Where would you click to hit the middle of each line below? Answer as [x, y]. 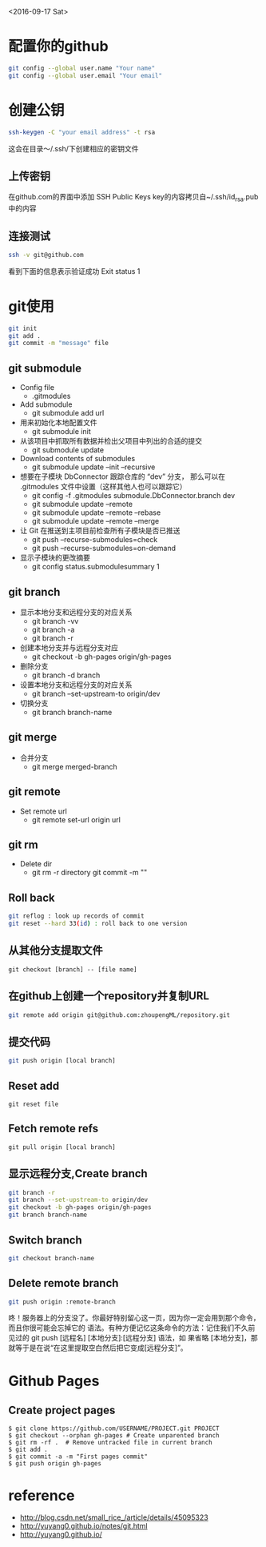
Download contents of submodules [77, 459]
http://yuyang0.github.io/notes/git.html [83, 1526]
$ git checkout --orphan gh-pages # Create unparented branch [114, 1436]
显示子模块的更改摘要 [55, 558]
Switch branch [45, 1240]
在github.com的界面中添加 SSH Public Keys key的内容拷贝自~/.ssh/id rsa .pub [133, 198]
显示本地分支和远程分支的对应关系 [76, 612]
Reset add [34, 1085]
